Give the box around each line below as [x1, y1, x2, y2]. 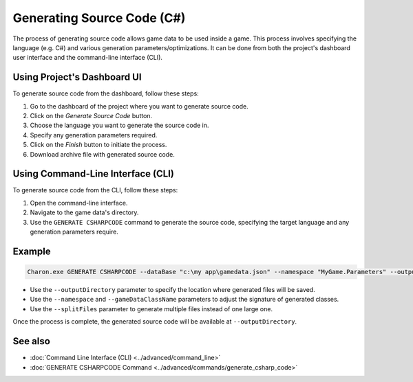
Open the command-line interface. [30, 199, 128, 207]
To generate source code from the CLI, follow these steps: [12, 186, 178, 194]
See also [12, 335, 51, 347]
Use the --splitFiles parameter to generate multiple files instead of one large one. [30, 304, 273, 313]
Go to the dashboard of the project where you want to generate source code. [30, 102, 249, 110]
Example [12, 245, 51, 257]
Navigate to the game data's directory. [30, 208, 139, 216]
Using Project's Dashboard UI [12, 71, 142, 83]
